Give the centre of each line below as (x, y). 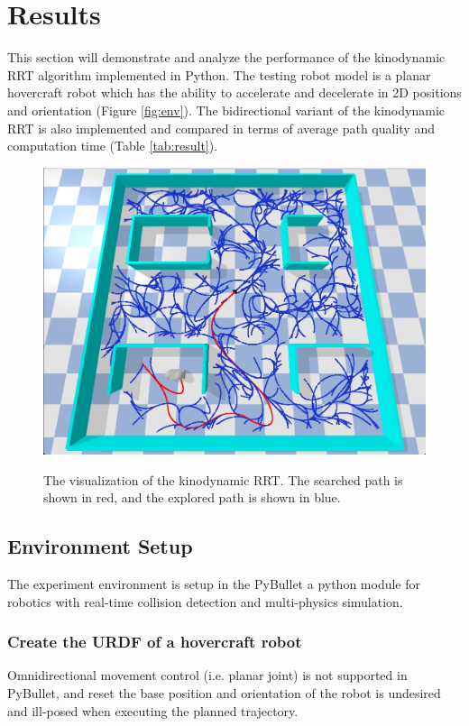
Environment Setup (100, 546)
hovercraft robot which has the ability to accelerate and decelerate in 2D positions (234, 92)
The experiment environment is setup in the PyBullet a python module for (214, 584)
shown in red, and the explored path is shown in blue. (192, 497)
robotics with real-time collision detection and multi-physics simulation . (205, 601)
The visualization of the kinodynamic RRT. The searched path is (223, 479)
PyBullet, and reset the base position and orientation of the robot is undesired (224, 693)
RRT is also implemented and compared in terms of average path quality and (221, 128)
